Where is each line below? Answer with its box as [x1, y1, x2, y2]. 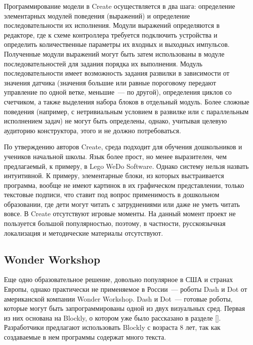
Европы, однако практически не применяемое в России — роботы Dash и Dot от [4, 284, 247, 294]
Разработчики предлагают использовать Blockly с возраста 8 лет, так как [4, 322, 221, 332]
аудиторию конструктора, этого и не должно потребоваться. [4, 125, 181, 135]
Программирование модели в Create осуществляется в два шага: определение [4, 1, 235, 11]
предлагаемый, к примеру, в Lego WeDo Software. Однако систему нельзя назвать [4, 161, 249, 171]
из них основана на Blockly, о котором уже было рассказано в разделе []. [4, 312, 221, 323]
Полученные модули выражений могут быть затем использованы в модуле [4, 48, 225, 59]
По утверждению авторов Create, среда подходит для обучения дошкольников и [4, 142, 242, 152]
